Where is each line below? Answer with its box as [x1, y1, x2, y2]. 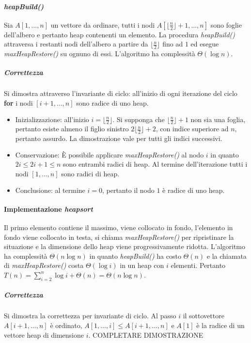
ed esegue [190, 39, 219, 49]
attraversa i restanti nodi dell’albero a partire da [4, 39, 148, 49]
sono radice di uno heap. [76, 97, 149, 108]
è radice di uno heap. [162, 185, 225, 195]
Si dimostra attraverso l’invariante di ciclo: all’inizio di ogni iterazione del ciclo [4, 88, 237, 98]
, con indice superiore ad [156, 124, 229, 134]
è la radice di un [196, 320, 245, 330]
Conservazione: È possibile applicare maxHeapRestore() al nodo [15, 149, 204, 159]
